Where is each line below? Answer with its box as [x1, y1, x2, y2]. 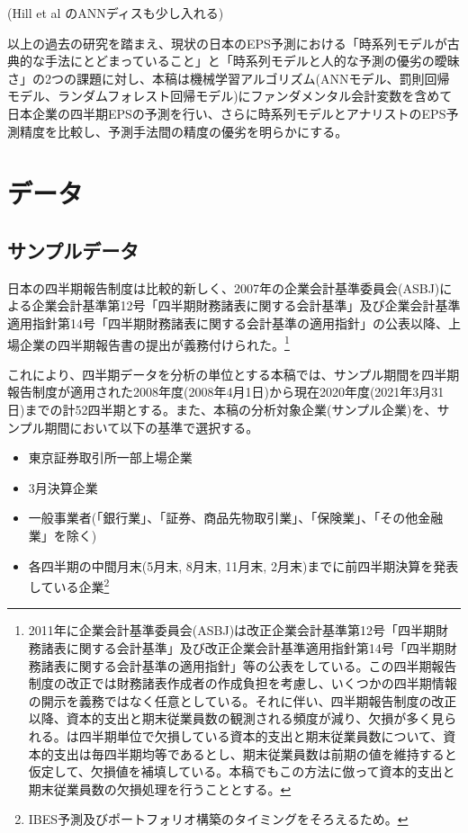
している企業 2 [28, 575, 110, 596]
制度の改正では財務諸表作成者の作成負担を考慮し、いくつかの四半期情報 [28, 674, 457, 693]
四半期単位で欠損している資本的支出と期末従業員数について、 [78, 726, 444, 745]
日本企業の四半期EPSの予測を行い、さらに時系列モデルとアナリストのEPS [7, 103, 446, 122]
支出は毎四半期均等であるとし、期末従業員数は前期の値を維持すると [53, 744, 457, 763]
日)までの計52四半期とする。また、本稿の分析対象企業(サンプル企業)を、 [7, 399, 437, 418]
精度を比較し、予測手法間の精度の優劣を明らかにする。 [19, 121, 348, 140]
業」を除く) [28, 525, 97, 544]
